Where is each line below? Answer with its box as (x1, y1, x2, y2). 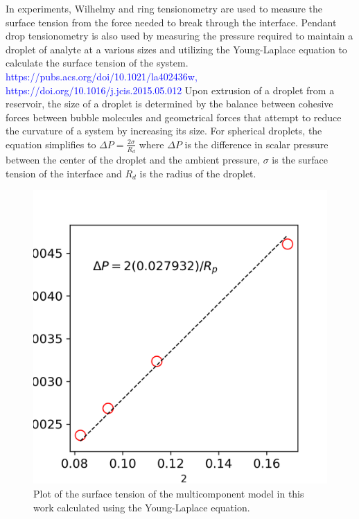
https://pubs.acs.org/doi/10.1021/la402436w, (6, 69, 198, 83)
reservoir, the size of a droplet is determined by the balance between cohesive (6, 96, 333, 111)
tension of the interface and (6, 166, 122, 180)
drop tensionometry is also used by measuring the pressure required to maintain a (6, 28, 353, 43)
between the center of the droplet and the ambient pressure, (6, 152, 261, 167)
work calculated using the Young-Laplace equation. (33, 500, 250, 514)
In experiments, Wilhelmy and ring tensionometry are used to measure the (6, 1, 323, 15)
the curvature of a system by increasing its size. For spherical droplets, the (6, 123, 322, 138)
